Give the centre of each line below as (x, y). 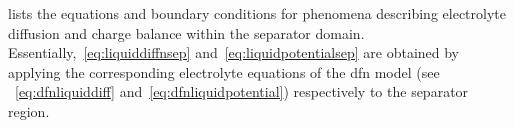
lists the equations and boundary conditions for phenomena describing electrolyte (257, 13)
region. (29, 110)
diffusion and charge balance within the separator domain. (186, 32)
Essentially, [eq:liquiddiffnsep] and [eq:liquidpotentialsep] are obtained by (234, 52)
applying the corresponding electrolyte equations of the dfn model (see (224, 71)
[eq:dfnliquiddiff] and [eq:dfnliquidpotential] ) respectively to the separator (242, 91)
